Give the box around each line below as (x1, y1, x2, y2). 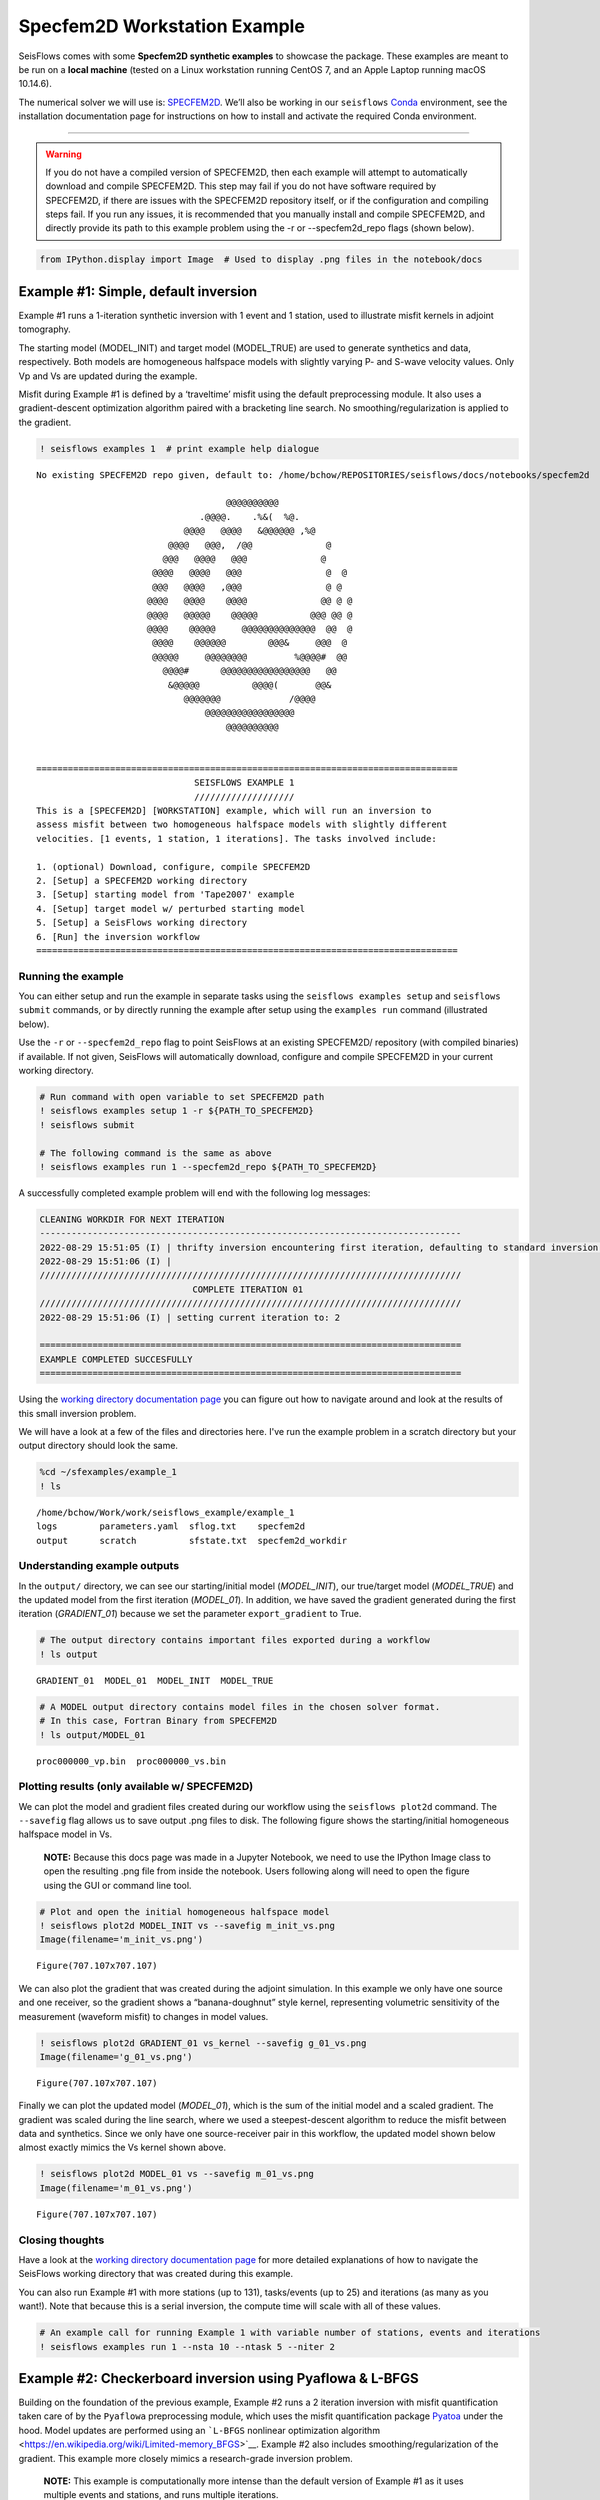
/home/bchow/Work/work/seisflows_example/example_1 (36, 1506, 295, 1518)
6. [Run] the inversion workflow (36, 931, 200, 942)
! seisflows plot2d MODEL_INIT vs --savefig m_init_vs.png (39, 1920, 335, 1932)
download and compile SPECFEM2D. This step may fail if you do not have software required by (45, 180, 437, 192)
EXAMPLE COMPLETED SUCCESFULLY (39, 1353, 194, 1365)
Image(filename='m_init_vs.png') (39, 1934, 204, 1945)
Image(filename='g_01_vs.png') (39, 2051, 194, 2062)
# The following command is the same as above (39, 1147, 272, 1159)
